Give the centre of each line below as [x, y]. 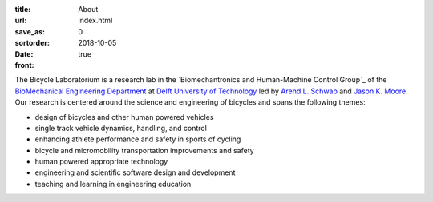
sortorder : [32, 43]
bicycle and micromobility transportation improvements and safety [144, 150]
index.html [95, 21]
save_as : [30, 31]
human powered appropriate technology [101, 162]
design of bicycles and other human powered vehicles [124, 117]
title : [23, 9]
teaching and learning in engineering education [113, 184]
